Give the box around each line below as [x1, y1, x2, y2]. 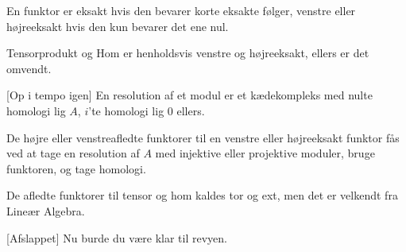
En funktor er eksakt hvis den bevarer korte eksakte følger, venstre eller [6, 2, 356, 18]
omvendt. [6, 60, 52, 76]
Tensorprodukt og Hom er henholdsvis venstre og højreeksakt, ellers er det [6, 45, 369, 61]
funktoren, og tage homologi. [6, 160, 146, 176]
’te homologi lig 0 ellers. [88, 102, 205, 118]
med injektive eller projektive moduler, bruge [155, 145, 375, 161]
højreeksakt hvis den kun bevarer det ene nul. [6, 17, 229, 34]
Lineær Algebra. [6, 202, 85, 219]
